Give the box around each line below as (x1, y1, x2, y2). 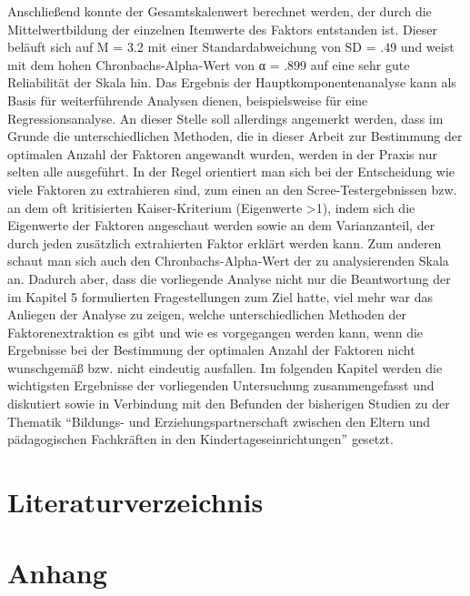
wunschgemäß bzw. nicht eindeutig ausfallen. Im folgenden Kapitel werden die (7, 358, 443, 377)
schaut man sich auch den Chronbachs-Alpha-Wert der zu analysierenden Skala (7, 251, 449, 270)
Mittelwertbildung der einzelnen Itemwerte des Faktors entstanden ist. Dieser (7, 19, 438, 38)
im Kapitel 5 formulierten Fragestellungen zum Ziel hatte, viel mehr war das (7, 287, 433, 306)
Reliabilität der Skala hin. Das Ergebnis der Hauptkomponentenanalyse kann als (7, 73, 456, 92)
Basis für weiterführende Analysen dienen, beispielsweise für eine (7, 90, 368, 109)
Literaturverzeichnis (7, 483, 264, 520)
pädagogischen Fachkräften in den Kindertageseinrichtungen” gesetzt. (7, 429, 394, 449)
